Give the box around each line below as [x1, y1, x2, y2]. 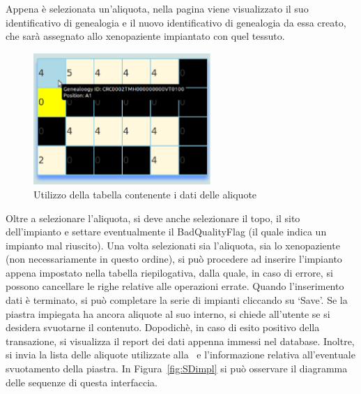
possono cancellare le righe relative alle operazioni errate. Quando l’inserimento [6, 279, 344, 293]
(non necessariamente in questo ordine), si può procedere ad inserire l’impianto [6, 251, 342, 266]
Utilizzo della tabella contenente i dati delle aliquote [33, 187, 257, 201]
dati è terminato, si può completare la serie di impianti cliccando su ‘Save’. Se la [6, 293, 348, 307]
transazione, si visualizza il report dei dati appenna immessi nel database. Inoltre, [6, 333, 355, 348]
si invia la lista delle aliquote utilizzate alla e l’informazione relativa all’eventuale [6, 347, 355, 362]
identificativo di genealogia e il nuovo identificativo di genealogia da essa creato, [6, 15, 346, 29]
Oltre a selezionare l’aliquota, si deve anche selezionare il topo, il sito [6, 210, 300, 225]
